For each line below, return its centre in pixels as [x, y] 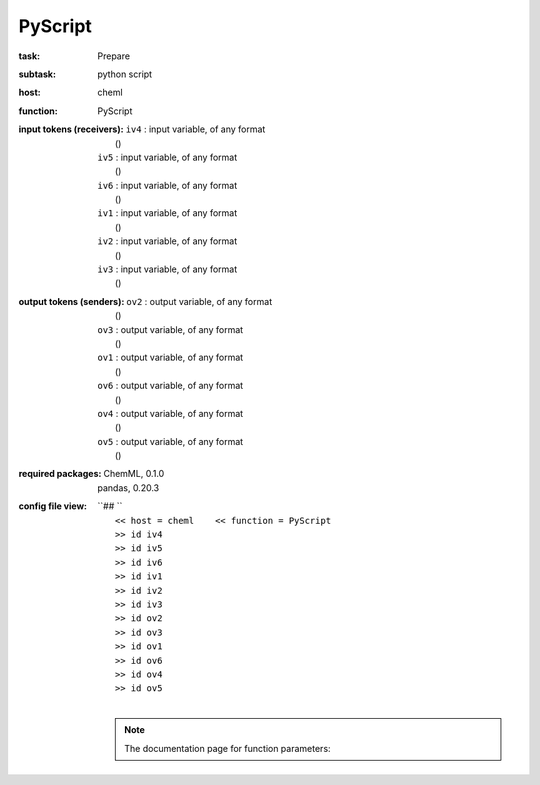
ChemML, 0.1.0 [134, 474]
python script [125, 74]
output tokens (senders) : [71, 301]
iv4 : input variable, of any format [195, 129]
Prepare [113, 56]
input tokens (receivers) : [71, 129]
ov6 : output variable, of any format [170, 386]
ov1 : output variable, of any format [170, 357]
